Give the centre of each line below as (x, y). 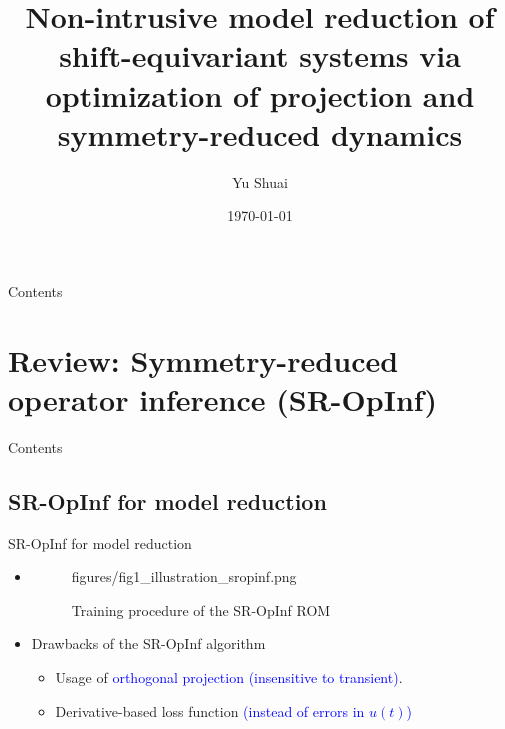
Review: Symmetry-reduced (203, 359)
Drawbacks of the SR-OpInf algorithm (148, 643)
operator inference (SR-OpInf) (223, 398)
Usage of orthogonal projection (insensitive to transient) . (229, 676)
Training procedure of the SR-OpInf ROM (201, 609)
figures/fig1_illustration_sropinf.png (184, 576)
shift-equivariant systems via (260, 55)
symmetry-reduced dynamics (260, 133)
